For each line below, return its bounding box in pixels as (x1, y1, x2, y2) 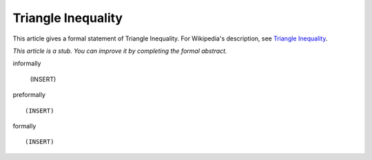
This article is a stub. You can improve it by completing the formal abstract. (12, 47, 227, 55)
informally (12, 59, 41, 68)
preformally (12, 91, 46, 99)
